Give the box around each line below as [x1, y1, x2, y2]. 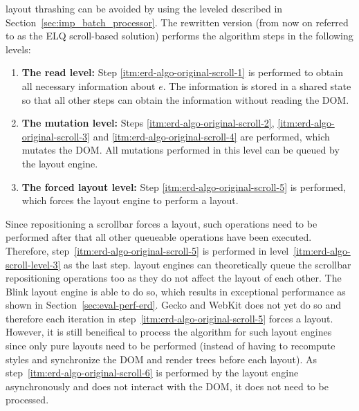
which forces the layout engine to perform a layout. [21, 193, 239, 208]
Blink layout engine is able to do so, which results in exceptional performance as [6, 284, 346, 298]
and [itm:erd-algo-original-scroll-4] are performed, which [93, 129, 330, 143]
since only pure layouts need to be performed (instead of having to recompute [6, 338, 335, 353]
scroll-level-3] [6, 257, 61, 271]
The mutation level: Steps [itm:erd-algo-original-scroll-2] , [21, 116, 275, 130]
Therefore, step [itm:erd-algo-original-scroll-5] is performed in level [6, 243, 289, 257]
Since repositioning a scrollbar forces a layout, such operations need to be [6, 216, 317, 230]
